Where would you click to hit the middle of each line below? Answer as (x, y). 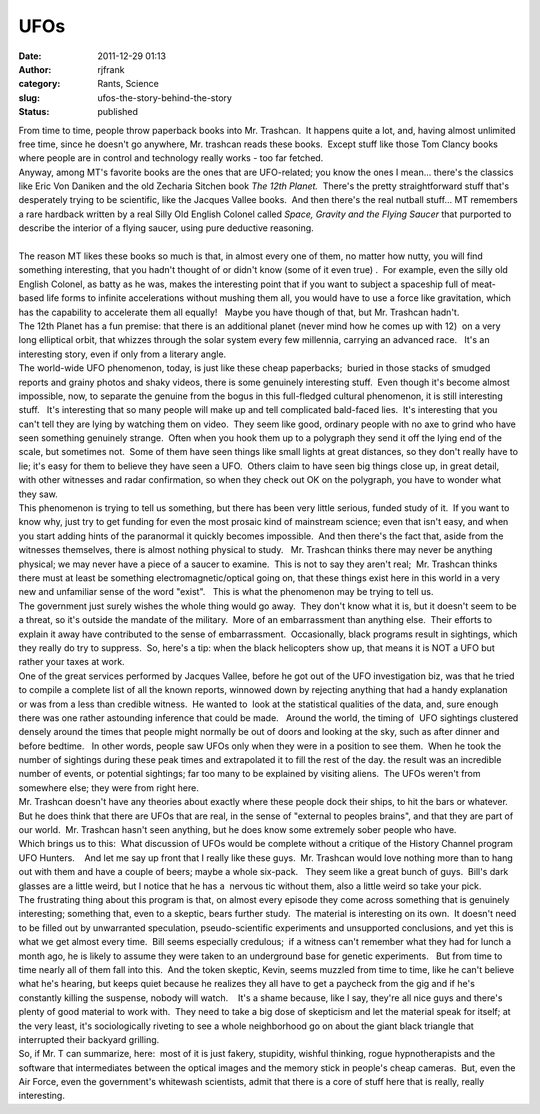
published (118, 112)
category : (39, 84)
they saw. (38, 494)
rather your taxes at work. (71, 662)
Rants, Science (128, 84)
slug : (29, 97)
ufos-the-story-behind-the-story (164, 97)
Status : (34, 112)
